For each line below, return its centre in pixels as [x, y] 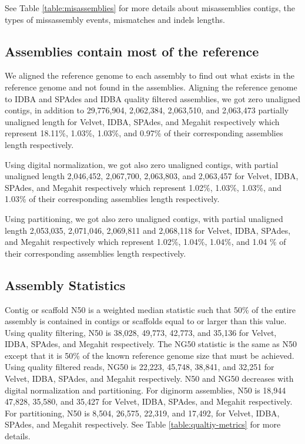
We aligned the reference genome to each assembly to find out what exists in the [150, 75]
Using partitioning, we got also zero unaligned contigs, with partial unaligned [144, 218]
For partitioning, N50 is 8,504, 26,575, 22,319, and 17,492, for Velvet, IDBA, [142, 413]
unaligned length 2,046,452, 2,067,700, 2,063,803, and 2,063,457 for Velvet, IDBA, [152, 176]
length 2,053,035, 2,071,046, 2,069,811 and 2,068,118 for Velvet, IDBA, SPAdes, [148, 230]
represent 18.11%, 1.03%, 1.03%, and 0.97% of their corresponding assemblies [144, 133]
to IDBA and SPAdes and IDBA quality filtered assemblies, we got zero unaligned [153, 98]
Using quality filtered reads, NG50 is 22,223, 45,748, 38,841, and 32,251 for [140, 367]
